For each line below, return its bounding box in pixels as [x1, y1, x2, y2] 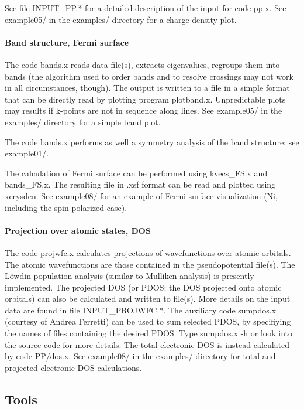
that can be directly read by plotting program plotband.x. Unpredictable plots [5, 93, 286, 105]
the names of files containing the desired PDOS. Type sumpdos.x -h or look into [5, 327, 293, 339]
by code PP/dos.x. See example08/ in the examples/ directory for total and [5, 350, 276, 362]
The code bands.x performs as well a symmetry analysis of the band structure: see [5, 135, 299, 148]
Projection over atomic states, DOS [5, 224, 151, 236]
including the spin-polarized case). [5, 201, 127, 213]
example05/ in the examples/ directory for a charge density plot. [5, 13, 237, 25]
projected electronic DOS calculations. [5, 361, 142, 373]
